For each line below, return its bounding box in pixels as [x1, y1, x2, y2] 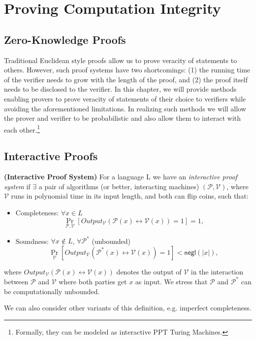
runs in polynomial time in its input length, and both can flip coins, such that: [11, 191, 249, 201]
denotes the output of [116, 266, 182, 276]
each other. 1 [4, 123, 40, 135]
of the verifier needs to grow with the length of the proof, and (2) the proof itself [4, 74, 248, 84]
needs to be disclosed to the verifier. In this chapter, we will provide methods [4, 84, 237, 94]
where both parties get [59, 276, 127, 286]
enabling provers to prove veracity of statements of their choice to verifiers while [4, 93, 246, 103]
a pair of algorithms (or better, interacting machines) [38, 181, 199, 191]
